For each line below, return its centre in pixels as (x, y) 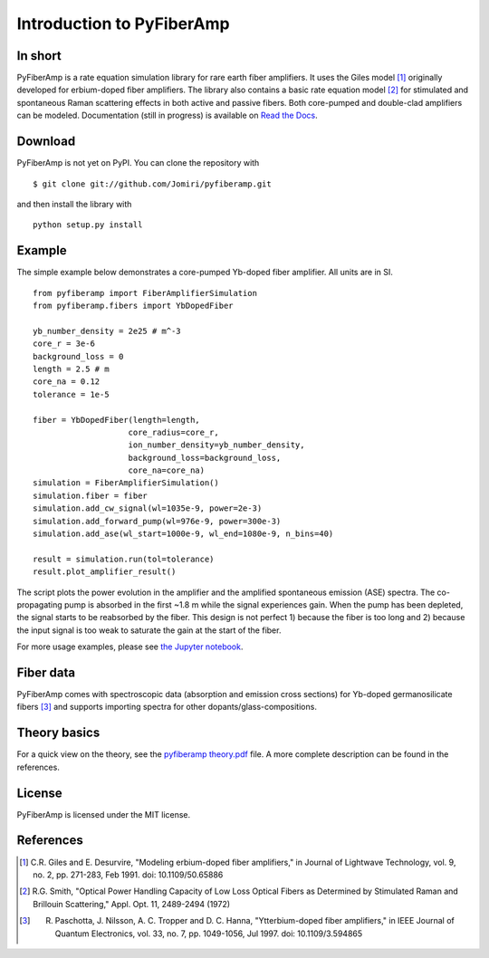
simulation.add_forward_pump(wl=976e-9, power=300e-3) (157, 521)
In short (39, 56)
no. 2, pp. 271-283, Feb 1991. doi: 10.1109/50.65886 (128, 875)
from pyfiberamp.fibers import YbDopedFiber (134, 306)
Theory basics (58, 733)
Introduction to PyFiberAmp (123, 24)
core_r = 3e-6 (64, 344)
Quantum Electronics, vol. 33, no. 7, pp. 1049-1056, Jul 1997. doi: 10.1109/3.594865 (209, 934)
